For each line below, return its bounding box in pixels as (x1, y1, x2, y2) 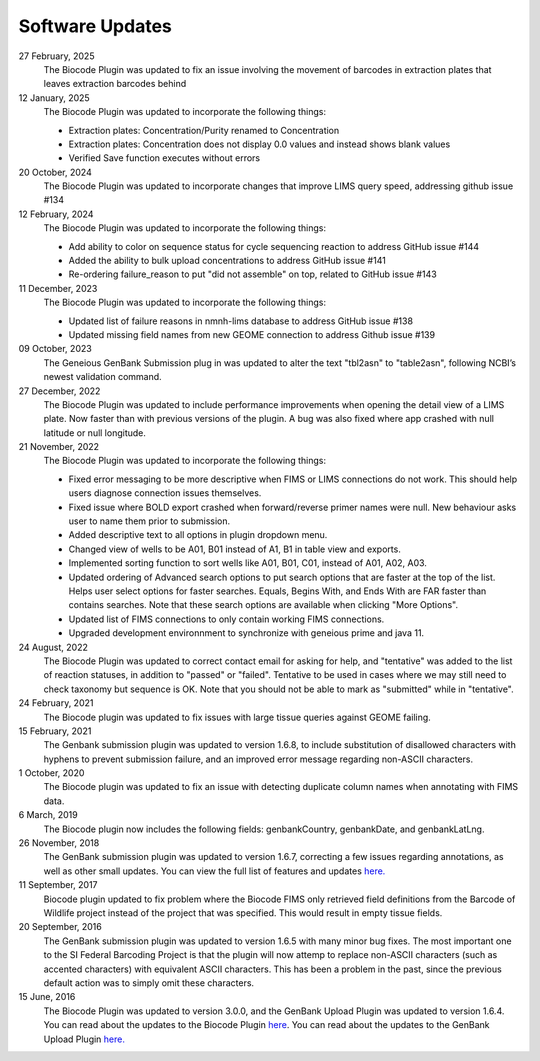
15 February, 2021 (18, 725, 92, 737)
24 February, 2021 (18, 697, 94, 709)
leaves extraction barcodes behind (43, 78, 187, 90)
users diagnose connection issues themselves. (68, 487, 262, 499)
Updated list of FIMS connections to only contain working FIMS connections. (68, 613, 385, 625)
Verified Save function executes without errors (68, 152, 260, 164)
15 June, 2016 (18, 991, 76, 1003)
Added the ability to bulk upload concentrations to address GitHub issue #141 (68, 255, 387, 267)
